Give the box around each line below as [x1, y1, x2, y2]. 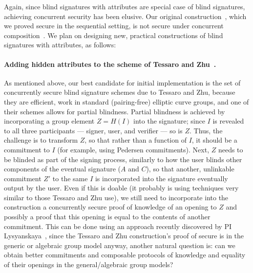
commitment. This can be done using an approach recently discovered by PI [4, 221, 232, 231]
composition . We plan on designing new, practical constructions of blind [4, 30, 223, 40]
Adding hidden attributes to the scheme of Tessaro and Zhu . [4, 59, 216, 69]
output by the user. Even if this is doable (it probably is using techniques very [4, 183, 239, 193]
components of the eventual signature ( [4, 164, 121, 174]
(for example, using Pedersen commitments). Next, [57, 144, 210, 154]
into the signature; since [133, 116, 205, 126]
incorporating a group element [4, 116, 95, 126]
